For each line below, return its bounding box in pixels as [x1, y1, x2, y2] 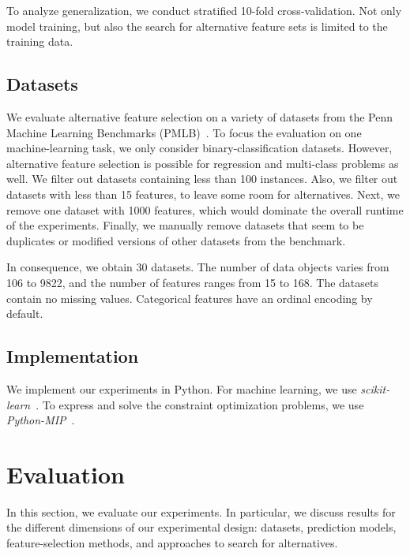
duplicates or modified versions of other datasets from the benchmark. [6, 232, 346, 248]
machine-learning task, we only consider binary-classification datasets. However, [6, 140, 393, 156]
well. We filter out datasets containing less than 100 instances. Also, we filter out [6, 170, 398, 187]
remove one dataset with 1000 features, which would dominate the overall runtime [6, 201, 404, 218]
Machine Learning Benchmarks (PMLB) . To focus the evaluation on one [6, 124, 362, 140]
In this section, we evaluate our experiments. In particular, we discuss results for [6, 503, 396, 520]
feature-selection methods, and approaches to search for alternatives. [6, 535, 338, 550]
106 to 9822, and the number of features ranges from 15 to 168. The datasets [6, 274, 378, 290]
